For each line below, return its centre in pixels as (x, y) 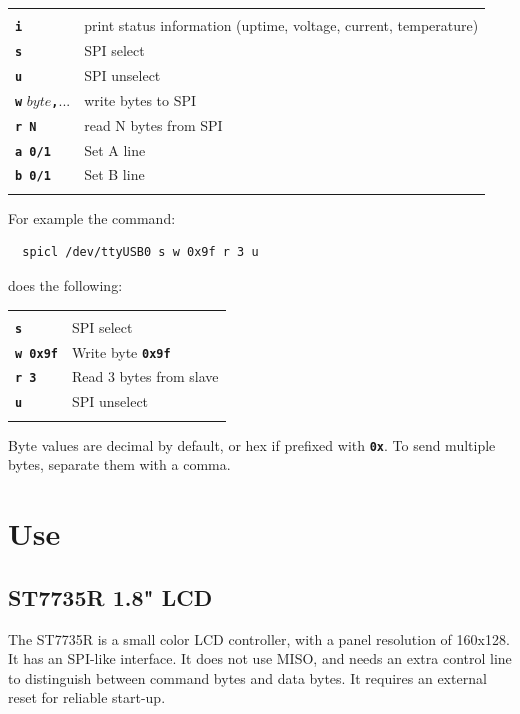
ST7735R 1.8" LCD (110, 596)
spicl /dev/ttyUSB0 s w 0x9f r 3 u (140, 252)
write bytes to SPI (140, 99)
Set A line (115, 149)
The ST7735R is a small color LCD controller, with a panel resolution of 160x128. (259, 638)
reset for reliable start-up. (87, 697)
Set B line (114, 174)
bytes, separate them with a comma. (119, 464)
